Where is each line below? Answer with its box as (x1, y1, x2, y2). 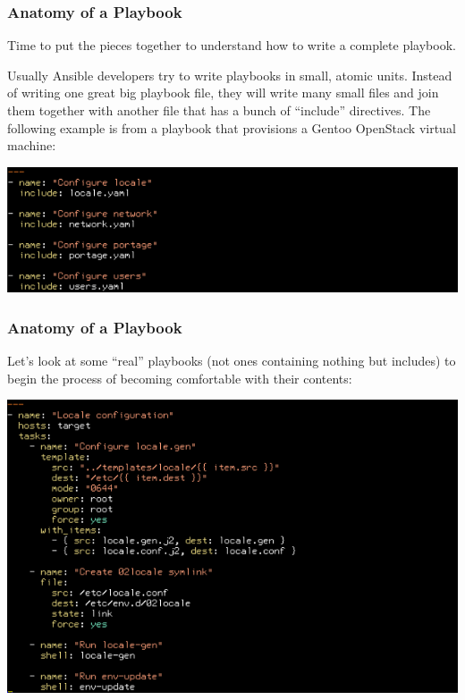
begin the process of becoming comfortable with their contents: (7, 368, 352, 387)
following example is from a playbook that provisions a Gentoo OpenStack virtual (7, 118, 456, 137)
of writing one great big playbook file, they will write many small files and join (7, 83, 439, 102)
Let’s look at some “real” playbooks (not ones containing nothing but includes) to (7, 351, 456, 370)
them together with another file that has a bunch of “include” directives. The (7, 101, 431, 119)
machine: (7, 136, 56, 155)
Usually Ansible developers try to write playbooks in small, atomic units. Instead (7, 65, 452, 84)
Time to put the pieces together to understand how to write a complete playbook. (7, 36, 456, 55)
